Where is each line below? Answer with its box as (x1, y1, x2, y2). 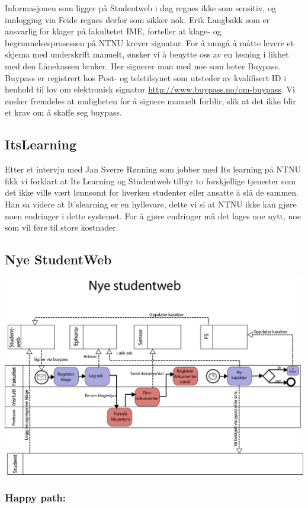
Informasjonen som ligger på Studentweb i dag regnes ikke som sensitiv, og (5, 2, 276, 14)
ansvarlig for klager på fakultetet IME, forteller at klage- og (5, 25, 222, 37)
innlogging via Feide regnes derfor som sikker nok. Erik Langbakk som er (5, 13, 270, 25)
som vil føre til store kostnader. (5, 221, 118, 234)
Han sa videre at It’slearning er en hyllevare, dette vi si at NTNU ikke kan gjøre (5, 197, 297, 210)
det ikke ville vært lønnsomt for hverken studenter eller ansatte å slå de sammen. (5, 186, 299, 199)
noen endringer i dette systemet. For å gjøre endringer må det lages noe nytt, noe (5, 209, 301, 222)
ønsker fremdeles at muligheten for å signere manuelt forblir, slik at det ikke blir (5, 94, 296, 107)
